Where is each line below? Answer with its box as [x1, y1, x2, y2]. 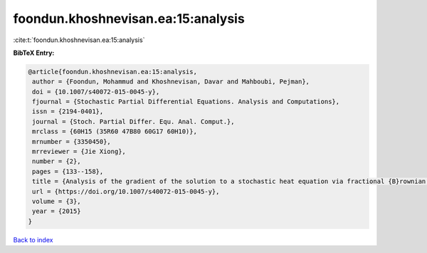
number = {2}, [32, 158, 81, 165]
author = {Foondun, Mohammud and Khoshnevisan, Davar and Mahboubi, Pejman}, [32, 78, 310, 86]
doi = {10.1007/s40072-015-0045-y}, [32, 88, 160, 95]
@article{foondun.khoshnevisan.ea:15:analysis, [28, 68, 197, 76]
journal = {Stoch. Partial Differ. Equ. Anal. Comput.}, [32, 118, 235, 125]
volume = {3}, [32, 197, 81, 205]
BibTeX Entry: [13, 48, 55, 57]
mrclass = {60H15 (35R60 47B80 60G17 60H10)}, [32, 128, 197, 135]
